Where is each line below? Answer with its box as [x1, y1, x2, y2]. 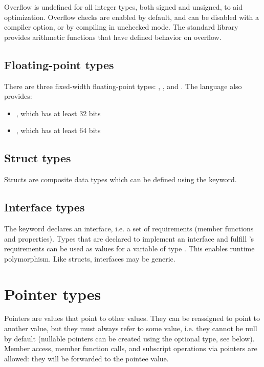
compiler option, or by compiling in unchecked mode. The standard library [4, 21, 238, 32]
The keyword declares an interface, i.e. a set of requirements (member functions [4, 223, 254, 233]
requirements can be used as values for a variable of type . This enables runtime [4, 243, 255, 254]
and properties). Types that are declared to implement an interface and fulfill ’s [4, 233, 254, 244]
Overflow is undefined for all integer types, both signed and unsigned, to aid [4, 2, 243, 12]
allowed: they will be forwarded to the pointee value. [4, 353, 169, 363]
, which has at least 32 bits [16, 107, 101, 118]
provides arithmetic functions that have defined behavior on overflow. [4, 31, 222, 42]
